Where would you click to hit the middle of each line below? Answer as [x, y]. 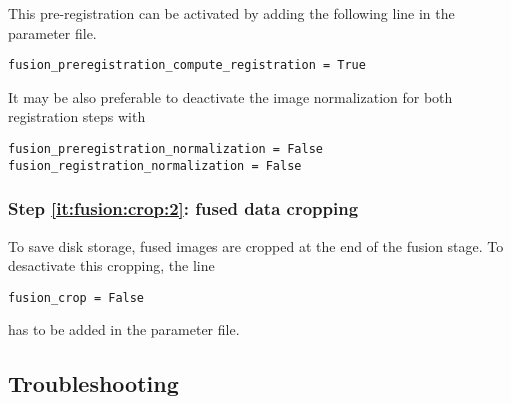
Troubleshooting [93, 383]
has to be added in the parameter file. [124, 329]
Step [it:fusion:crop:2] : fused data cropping [183, 208]
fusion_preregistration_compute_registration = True [187, 65]
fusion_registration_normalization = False [155, 165]
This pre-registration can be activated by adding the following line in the [231, 13]
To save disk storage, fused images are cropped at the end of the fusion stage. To [256, 245]
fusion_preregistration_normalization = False [165, 149]
